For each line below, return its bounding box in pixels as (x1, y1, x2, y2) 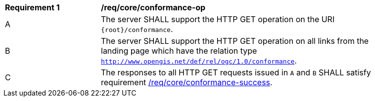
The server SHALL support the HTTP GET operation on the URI (101, 14, 335, 24)
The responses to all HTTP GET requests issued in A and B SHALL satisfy (101, 67, 371, 77)
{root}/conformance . (101, 24, 173, 34)
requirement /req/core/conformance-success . (101, 77, 273, 87)
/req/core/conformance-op (101, 2, 206, 12)
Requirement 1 (5, 2, 60, 12)
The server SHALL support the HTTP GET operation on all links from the (101, 36, 369, 46)
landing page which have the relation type (101, 46, 257, 56)
